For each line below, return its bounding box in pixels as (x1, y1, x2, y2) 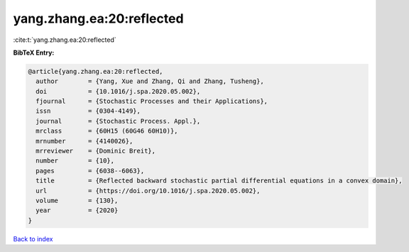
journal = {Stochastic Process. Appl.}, (36, 117, 201, 125)
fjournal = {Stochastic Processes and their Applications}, (36, 97, 268, 106)
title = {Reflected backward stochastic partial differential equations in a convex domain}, (36, 177, 403, 185)
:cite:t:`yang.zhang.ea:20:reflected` (13, 35, 116, 44)
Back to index (13, 234, 53, 243)
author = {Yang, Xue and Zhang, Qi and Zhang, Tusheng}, (36, 77, 264, 85)
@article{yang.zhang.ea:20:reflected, (28, 67, 163, 75)
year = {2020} (36, 207, 119, 214)
